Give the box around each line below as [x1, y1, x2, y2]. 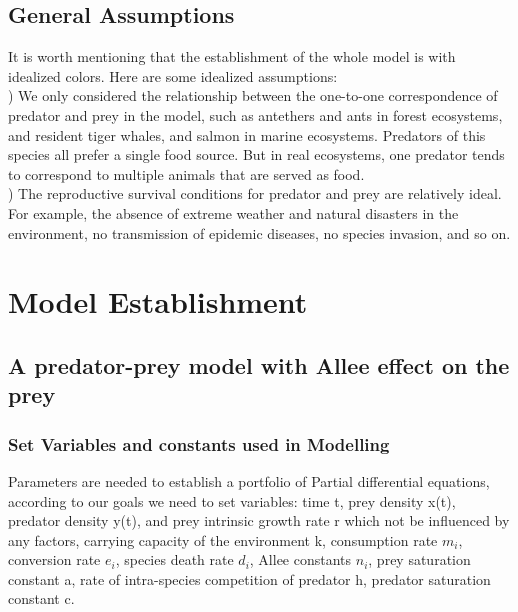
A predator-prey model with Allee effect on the [8, 349, 510, 380]
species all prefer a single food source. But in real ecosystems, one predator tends [8, 144, 505, 165]
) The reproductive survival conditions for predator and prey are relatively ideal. [8, 183, 502, 204]
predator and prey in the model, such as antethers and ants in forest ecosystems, [8, 104, 503, 125]
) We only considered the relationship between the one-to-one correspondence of [8, 85, 498, 106]
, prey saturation [368, 549, 471, 570]
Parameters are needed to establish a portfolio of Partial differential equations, [8, 470, 490, 491]
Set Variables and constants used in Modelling [8, 431, 390, 456]
